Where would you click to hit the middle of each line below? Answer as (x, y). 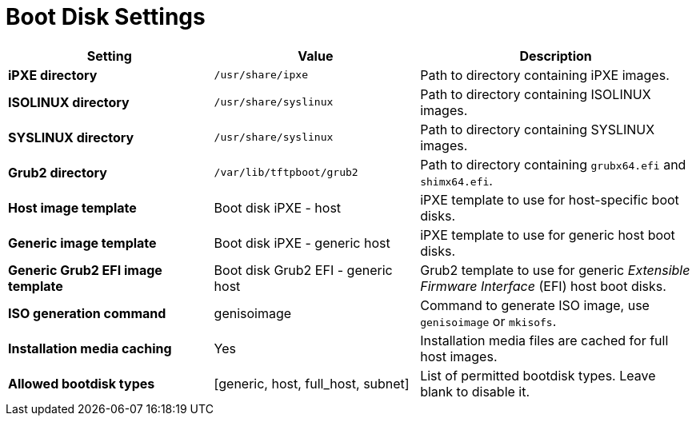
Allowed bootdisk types (82, 383)
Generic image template (82, 243)
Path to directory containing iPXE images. (545, 75)
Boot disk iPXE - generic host (302, 243)
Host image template (72, 207)
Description (556, 56)
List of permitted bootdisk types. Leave (538, 375)
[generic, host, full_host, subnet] (312, 383)
